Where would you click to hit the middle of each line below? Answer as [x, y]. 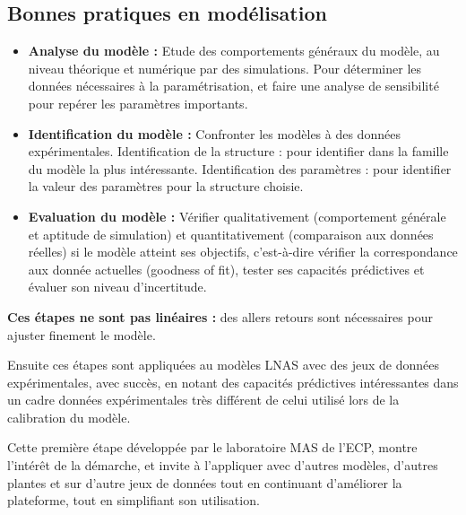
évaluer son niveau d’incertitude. [117, 287]
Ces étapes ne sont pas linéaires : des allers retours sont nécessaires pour [220, 316]
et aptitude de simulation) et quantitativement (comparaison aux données [231, 234]
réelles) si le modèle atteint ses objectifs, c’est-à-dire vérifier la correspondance [243, 252]
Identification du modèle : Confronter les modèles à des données [214, 133]
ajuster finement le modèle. [82, 334]
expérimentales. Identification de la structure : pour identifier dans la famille [238, 151]
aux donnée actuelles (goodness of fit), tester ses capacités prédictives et [226, 269]
